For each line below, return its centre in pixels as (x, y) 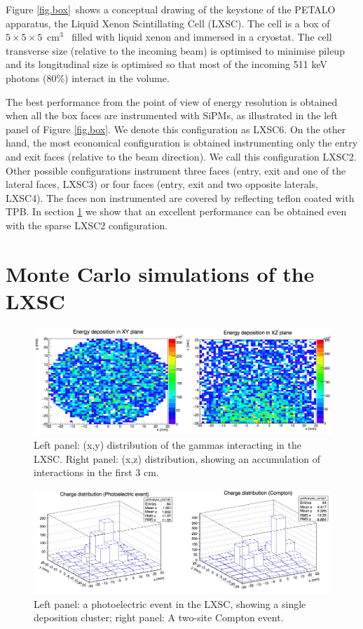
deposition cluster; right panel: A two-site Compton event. (159, 617)
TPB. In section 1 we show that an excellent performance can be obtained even (176, 211)
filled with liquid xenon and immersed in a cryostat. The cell (202, 37)
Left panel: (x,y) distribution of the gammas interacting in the (167, 445)
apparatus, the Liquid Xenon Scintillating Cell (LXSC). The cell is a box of (168, 23)
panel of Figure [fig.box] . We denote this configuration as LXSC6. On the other (176, 129)
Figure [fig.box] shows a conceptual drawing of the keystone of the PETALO (171, 9)
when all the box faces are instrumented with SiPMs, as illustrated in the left (172, 115)
